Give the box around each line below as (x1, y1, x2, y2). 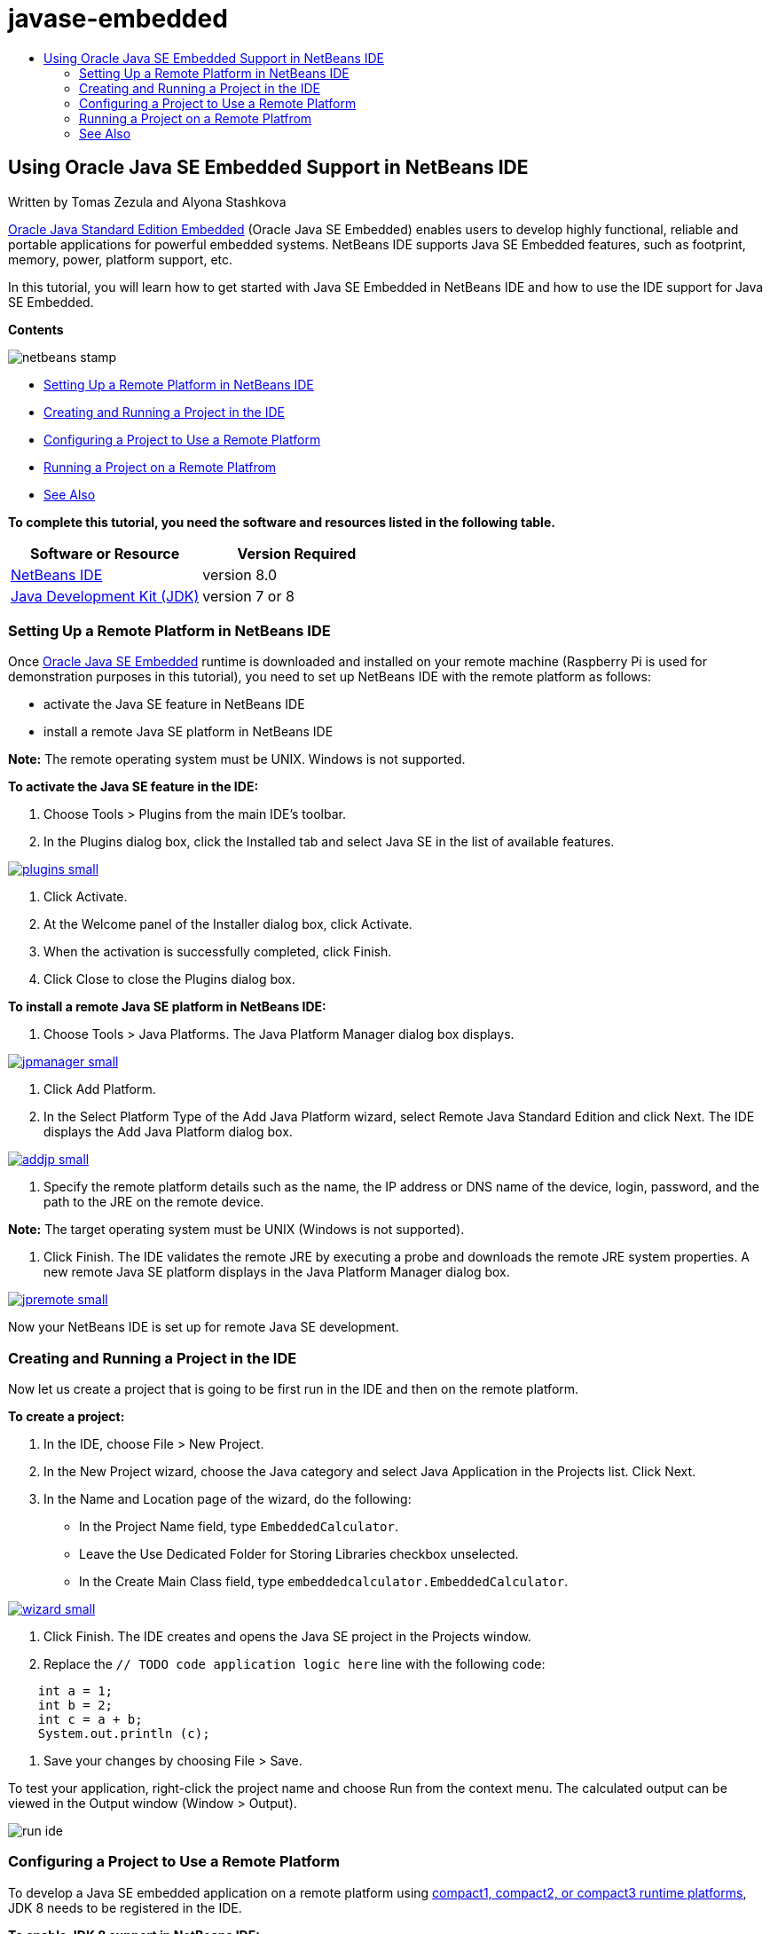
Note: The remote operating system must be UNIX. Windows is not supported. (8, 751, 466, 767)
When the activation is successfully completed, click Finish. (43, 944, 392, 960)
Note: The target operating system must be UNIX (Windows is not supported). (8, 1222, 465, 1238)
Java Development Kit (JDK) (11, 586, 200, 605)
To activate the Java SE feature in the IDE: (8, 779, 259, 795)
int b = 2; (37, 1698, 114, 1713)
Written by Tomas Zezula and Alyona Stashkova (8, 193, 287, 209)
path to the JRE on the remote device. (43, 1194, 264, 1210)
